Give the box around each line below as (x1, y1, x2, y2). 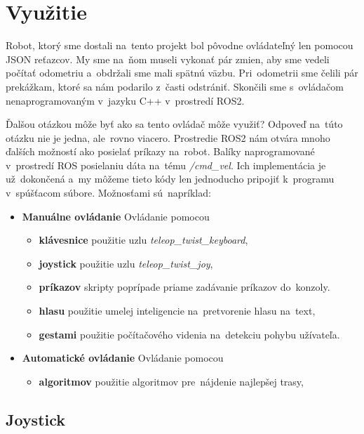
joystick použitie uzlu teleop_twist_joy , (39, 256, 213, 270)
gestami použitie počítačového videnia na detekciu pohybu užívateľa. (39, 327, 340, 341)
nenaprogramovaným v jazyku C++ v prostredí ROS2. (6, 93, 245, 107)
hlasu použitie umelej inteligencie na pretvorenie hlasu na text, (39, 303, 316, 318)
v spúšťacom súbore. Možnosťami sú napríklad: (6, 185, 211, 200)
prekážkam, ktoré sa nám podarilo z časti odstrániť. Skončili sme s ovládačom (6, 79, 344, 93)
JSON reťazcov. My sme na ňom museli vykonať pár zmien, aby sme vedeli (6, 51, 330, 66)
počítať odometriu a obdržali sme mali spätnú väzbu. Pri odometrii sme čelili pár (6, 65, 358, 80)
